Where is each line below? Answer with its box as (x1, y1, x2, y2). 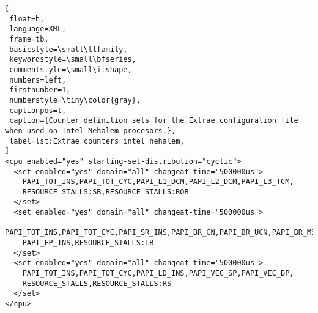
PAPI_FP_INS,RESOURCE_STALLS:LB (22, 238, 154, 248)
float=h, (9, 14, 45, 23)
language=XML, (9, 24, 67, 34)
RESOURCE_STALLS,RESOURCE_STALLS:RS (22, 279, 172, 288)
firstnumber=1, (9, 86, 71, 95)
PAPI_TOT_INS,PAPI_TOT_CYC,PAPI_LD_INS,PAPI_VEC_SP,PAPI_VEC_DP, (22, 269, 294, 278)
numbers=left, (9, 75, 67, 84)
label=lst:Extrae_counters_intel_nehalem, (9, 136, 185, 145)
